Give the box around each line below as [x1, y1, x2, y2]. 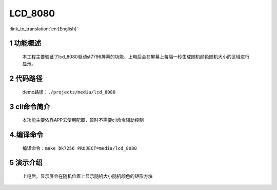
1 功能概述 [9, 39, 42, 48]
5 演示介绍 [9, 158, 43, 167]
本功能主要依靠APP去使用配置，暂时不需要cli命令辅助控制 [22, 117, 144, 123]
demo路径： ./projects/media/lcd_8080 [22, 89, 116, 95]
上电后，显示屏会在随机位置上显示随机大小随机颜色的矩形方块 [22, 173, 153, 179]
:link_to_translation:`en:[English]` [9, 26, 78, 32]
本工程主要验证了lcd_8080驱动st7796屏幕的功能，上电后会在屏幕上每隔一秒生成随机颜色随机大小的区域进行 [22, 53, 250, 60]
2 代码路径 [9, 74, 43, 83]
